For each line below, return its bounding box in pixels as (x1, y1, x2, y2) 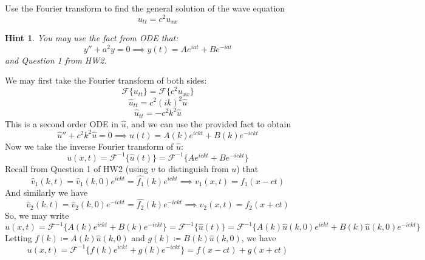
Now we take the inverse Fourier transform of (5, 139, 174, 152)
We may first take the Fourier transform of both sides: (5, 74, 207, 87)
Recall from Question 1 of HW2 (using (5, 162, 149, 175)
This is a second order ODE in (5, 117, 118, 130)
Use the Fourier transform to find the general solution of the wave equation (5, 2, 285, 14)
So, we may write (5, 209, 69, 222)
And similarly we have (5, 185, 88, 198)
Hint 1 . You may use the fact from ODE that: (5, 32, 178, 44)
